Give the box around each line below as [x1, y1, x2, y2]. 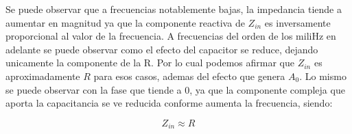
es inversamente [264, 15, 331, 29]
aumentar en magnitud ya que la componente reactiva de [5, 15, 245, 29]
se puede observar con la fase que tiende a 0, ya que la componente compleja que [5, 82, 345, 96]
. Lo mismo [299, 68, 347, 83]
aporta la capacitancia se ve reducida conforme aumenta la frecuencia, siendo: [5, 96, 333, 110]
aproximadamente [5, 68, 80, 83]
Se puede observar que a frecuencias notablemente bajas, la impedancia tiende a [5, 2, 342, 16]
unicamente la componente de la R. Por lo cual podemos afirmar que [5, 55, 294, 70]
